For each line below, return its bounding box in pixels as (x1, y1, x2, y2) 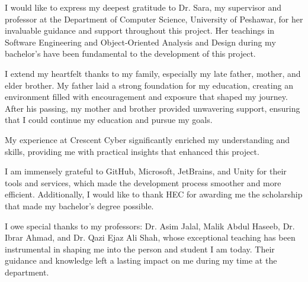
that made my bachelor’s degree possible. (5, 199, 154, 212)
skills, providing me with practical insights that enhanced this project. (5, 145, 259, 157)
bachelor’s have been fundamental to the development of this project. (5, 47, 256, 60)
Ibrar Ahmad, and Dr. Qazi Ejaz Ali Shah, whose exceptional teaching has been (5, 231, 296, 244)
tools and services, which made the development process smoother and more (5, 176, 281, 189)
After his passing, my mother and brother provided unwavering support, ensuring (5, 102, 300, 114)
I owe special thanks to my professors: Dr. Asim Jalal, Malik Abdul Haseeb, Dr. (5, 219, 295, 232)
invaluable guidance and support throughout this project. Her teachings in (5, 24, 275, 37)
